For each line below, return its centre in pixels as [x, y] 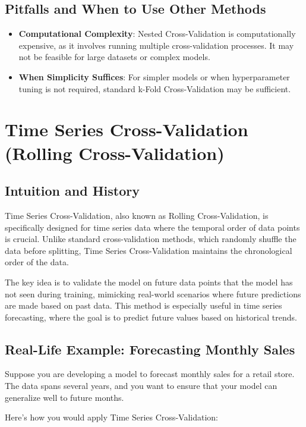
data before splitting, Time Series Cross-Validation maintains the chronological [149, 250]
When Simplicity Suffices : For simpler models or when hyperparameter [154, 76]
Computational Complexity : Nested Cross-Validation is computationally [157, 34]
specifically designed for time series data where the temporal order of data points [152, 227]
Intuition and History [72, 191]
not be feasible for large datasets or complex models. [114, 57]
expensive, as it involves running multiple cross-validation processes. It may [156, 45]
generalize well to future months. [64, 397]
